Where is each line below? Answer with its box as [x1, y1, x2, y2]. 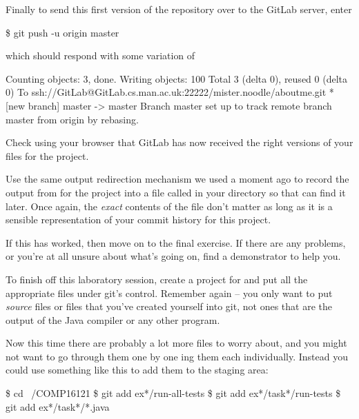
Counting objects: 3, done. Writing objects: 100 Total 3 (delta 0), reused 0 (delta [6, 71, 347, 85]
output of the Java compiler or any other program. [6, 312, 220, 327]
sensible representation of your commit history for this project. [6, 212, 271, 227]
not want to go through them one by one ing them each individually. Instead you [6, 349, 348, 363]
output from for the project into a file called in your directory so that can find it [6, 185, 346, 199]
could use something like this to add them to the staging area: [6, 362, 269, 377]
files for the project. [6, 148, 89, 163]
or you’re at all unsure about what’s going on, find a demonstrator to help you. [6, 249, 341, 263]
